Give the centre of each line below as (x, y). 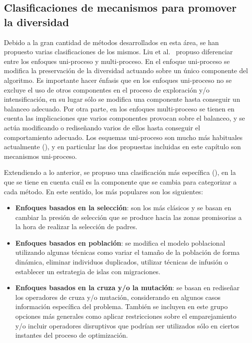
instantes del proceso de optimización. (71, 335)
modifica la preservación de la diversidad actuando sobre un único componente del (126, 70)
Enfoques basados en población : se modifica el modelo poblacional (120, 242)
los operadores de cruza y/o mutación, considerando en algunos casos (118, 297)
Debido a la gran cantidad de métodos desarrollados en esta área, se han (111, 42)
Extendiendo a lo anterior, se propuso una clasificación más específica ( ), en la (120, 172)
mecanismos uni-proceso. (40, 156)
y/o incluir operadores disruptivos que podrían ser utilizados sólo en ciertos (127, 325)
